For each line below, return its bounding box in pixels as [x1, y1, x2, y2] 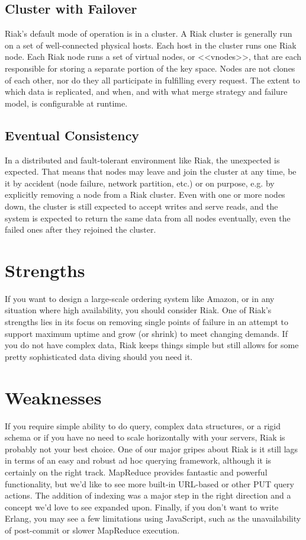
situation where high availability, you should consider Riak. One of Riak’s [5, 304, 272, 316]
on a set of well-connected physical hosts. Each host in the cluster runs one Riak [5, 38, 297, 51]
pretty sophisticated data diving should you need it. [5, 350, 193, 362]
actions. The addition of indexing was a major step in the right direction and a [5, 489, 291, 502]
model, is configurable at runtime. [5, 97, 128, 109]
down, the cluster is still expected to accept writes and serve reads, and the [5, 200, 278, 212]
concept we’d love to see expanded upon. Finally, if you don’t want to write [5, 500, 279, 513]
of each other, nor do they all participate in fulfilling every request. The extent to [5, 73, 300, 86]
